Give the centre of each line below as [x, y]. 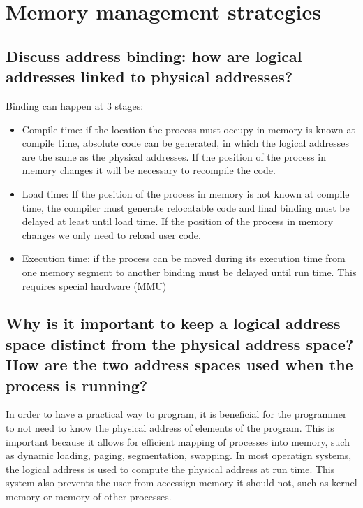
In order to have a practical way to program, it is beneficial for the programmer [176, 414]
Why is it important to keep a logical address [173, 323]
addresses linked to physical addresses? [149, 77]
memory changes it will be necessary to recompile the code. [149, 170]
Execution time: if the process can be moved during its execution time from [184, 258]
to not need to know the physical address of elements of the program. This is [170, 428]
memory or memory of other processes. [89, 496]
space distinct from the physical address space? [180, 343]
